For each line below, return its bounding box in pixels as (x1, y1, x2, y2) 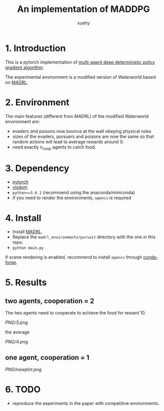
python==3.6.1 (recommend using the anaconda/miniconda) (12, 190, 135, 196)
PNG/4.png (5, 339, 28, 345)
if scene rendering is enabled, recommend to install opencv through (5, 254, 143, 260)
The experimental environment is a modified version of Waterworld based (5, 74, 156, 80)
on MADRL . (5, 79, 28, 85)
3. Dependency (5, 163, 70, 174)
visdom (12, 184, 28, 190)
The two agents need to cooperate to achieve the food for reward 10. (5, 310, 146, 316)
